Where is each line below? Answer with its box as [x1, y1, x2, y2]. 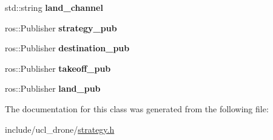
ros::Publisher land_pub [5, 82, 101, 95]
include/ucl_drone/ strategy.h [5, 122, 115, 135]
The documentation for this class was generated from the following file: [5, 102, 269, 115]
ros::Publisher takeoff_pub [5, 62, 111, 74]
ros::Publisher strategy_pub [5, 21, 117, 34]
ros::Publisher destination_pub [5, 42, 130, 54]
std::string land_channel [5, 1, 103, 13]
